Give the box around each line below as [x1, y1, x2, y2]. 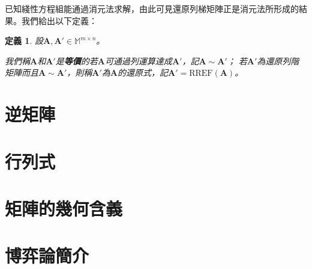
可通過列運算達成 [104, 54, 172, 67]
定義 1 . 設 [5, 34, 43, 47]
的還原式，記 [117, 66, 168, 79]
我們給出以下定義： [21, 14, 97, 26]
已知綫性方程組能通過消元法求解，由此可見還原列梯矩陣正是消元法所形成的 [5, 2, 299, 14]
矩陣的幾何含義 [5, 196, 123, 220]
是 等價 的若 [55, 54, 98, 67]
